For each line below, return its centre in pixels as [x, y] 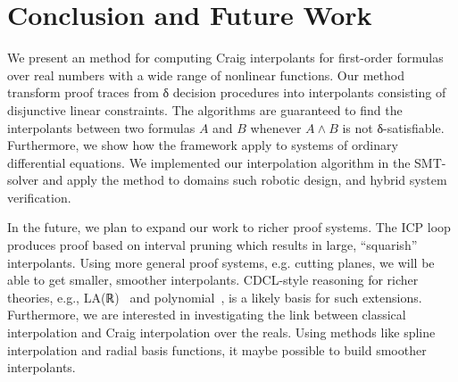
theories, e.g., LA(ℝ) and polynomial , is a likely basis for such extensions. [215, 297]
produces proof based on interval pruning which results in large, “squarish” [212, 245]
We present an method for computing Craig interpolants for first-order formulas [225, 58]
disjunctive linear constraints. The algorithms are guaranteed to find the [205, 109]
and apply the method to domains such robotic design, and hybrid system [245, 180]
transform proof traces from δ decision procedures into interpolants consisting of [227, 92]
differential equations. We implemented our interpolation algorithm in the [209, 162]
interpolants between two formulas [101, 127]
